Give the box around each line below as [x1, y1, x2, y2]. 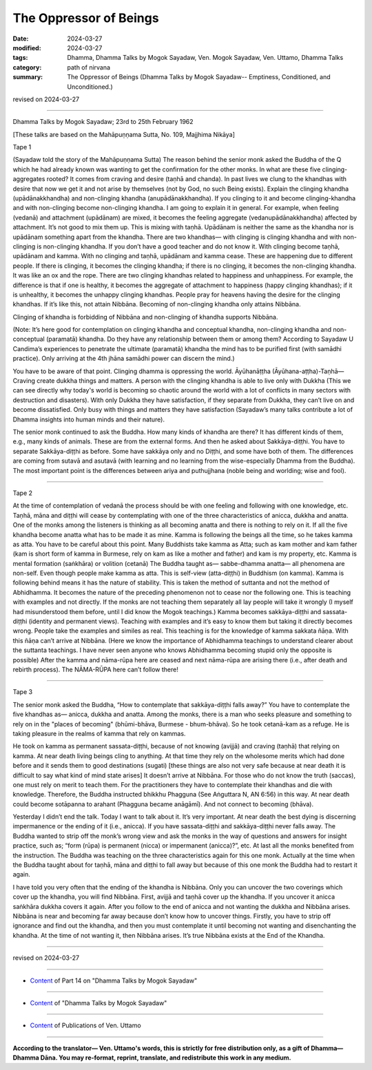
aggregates [12, 175, 45, 183]
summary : [12, 73, 43, 81]
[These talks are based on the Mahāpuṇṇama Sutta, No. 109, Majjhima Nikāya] [12, 130, 236, 138]
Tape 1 [12, 143, 32, 151]
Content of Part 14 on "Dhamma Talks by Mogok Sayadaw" [30, 976, 198, 985]
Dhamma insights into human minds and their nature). [12, 415, 165, 423]
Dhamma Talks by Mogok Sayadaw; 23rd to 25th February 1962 [12, 118, 194, 126]
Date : [12, 34, 29, 43]
